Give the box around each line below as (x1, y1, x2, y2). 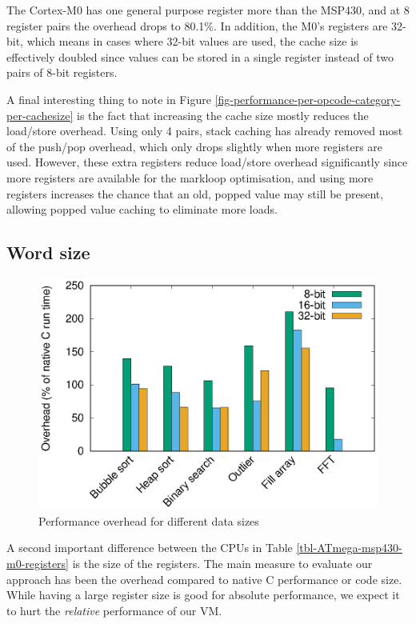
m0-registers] (6, 554, 69, 571)
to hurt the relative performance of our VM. (6, 602, 222, 618)
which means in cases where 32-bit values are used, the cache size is (26, 33, 358, 50)
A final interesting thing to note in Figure (6, 90, 211, 107)
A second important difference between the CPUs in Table (6, 539, 293, 556)
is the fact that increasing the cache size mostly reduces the (76, 106, 369, 123)
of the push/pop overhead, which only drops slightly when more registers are (6, 138, 383, 154)
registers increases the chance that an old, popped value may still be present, (6, 185, 384, 202)
